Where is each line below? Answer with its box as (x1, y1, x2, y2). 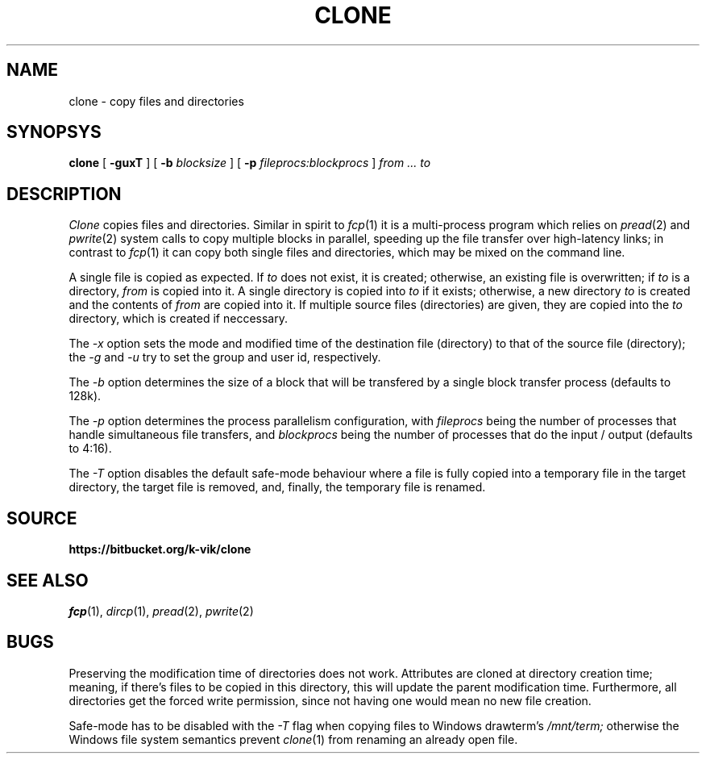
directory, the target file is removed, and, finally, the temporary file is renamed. (69, 480, 486, 495)
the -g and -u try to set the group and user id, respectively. (69, 350, 381, 365)
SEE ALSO (6, 570, 89, 591)
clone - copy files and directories (69, 94, 244, 108)
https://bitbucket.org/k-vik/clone (69, 542, 251, 557)
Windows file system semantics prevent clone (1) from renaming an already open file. (69, 732, 518, 746)
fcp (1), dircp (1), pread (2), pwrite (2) (69, 603, 254, 618)
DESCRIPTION (6, 183, 122, 204)
